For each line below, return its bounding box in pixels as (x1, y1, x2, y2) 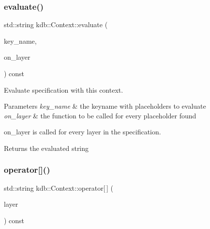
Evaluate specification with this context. (4, 84, 123, 95)
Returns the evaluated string (4, 143, 89, 153)
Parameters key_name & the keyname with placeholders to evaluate (4, 101, 206, 111)
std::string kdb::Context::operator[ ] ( (4, 182, 113, 193)
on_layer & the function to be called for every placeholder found (4, 110, 196, 120)
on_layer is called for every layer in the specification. (4, 127, 161, 137)
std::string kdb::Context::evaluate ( (4, 19, 108, 30)
